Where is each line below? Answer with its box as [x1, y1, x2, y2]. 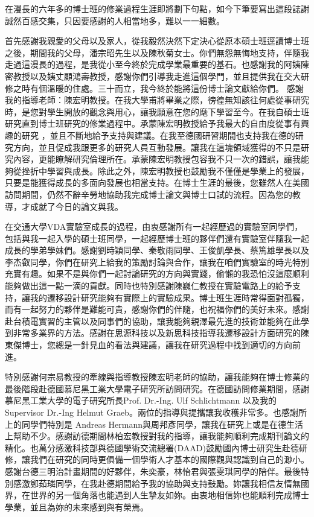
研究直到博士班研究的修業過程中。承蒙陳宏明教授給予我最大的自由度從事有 [5, 117, 301, 130]
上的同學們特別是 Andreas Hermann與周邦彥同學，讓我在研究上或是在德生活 [5, 417, 304, 430]
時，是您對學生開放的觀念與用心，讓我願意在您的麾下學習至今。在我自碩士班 [5, 105, 309, 118]
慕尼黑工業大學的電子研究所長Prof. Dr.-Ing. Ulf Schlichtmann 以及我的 [5, 394, 277, 407]
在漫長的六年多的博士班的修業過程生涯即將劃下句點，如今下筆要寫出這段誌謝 [5, 2, 309, 14]
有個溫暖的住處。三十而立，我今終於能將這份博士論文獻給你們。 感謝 [30, 81, 304, 94]
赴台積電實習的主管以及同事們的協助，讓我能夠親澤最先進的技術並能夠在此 [5, 314, 301, 327]
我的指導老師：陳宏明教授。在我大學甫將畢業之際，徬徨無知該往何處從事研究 [5, 94, 309, 106]
